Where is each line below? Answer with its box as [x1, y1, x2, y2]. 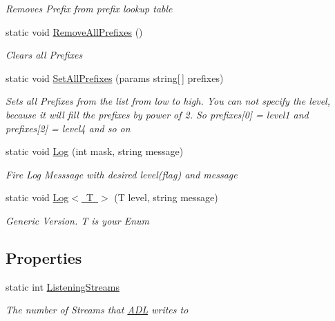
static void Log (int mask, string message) [6, 144, 184, 158]
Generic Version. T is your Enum [6, 213, 150, 227]
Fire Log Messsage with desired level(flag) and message [6, 167, 238, 181]
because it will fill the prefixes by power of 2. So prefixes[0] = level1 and [6, 107, 309, 121]
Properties [6, 247, 82, 268]
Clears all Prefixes [6, 48, 83, 62]
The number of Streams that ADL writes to [6, 302, 189, 317]
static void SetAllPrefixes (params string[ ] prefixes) [6, 70, 224, 85]
